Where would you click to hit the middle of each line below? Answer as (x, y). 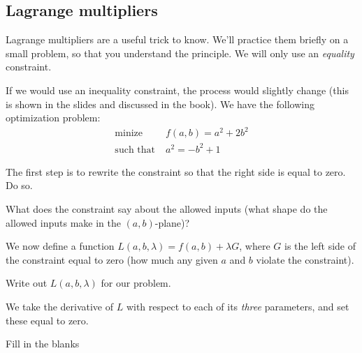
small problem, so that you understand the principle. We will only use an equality (180, 53)
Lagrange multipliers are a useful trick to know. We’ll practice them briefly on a (177, 39)
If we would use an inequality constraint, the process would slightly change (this (177, 90)
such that (135, 150)
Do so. (19, 185)
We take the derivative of (60, 306)
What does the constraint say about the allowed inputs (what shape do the (167, 209)
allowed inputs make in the (63, 222)
